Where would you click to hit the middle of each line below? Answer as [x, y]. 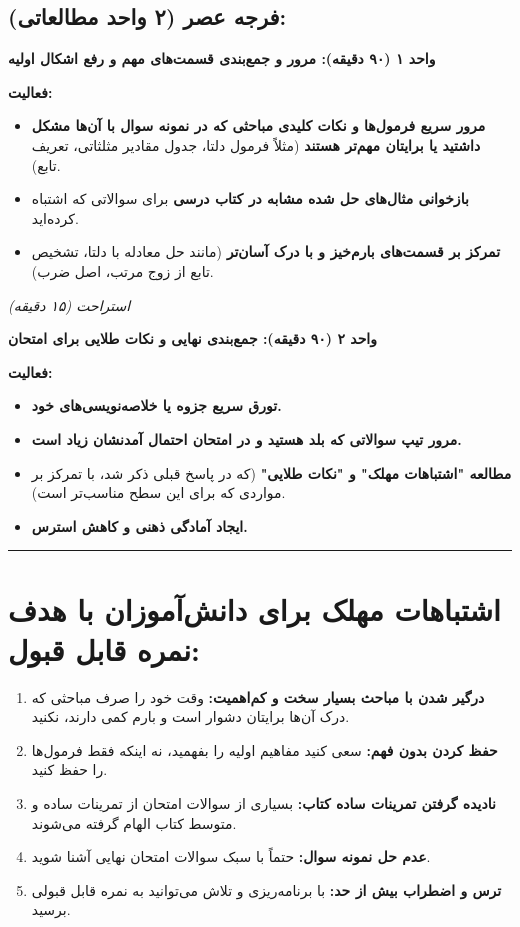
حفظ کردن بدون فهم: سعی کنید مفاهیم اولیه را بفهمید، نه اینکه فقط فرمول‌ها [264, 749]
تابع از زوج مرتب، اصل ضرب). [122, 270]
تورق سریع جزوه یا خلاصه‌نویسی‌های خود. [156, 405]
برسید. [51, 909]
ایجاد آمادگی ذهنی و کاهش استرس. [139, 525]
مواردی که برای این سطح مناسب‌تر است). [158, 492]
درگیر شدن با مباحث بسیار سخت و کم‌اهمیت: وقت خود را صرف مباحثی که [258, 696]
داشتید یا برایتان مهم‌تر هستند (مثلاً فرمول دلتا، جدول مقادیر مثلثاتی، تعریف [256, 144]
